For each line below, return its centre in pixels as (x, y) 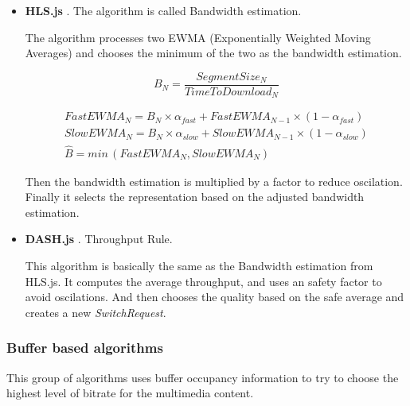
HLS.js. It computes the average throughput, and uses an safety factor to (203, 281)
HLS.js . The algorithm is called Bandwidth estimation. (163, 10)
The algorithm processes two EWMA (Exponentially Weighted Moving (198, 37)
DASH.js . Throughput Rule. (99, 239)
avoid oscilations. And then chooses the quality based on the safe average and (215, 297)
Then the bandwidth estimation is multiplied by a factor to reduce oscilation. (214, 181)
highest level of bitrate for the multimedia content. (130, 393)
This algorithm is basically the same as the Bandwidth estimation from (199, 265)
